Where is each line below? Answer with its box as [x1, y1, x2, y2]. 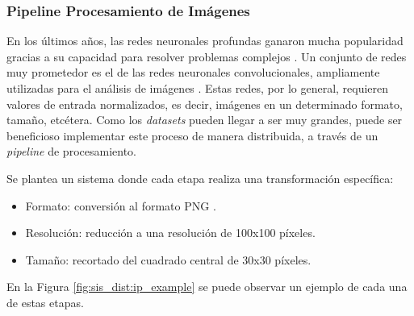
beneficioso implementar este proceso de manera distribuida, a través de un [6, 127, 378, 143]
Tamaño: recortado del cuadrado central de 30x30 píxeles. [25, 251, 312, 268]
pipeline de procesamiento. [6, 143, 136, 160]
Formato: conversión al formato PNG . [25, 197, 216, 214]
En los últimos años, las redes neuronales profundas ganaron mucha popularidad [6, 32, 404, 49]
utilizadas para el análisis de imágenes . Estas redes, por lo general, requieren [6, 80, 389, 96]
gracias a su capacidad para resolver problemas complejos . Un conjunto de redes [6, 48, 407, 64]
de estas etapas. [6, 293, 84, 310]
